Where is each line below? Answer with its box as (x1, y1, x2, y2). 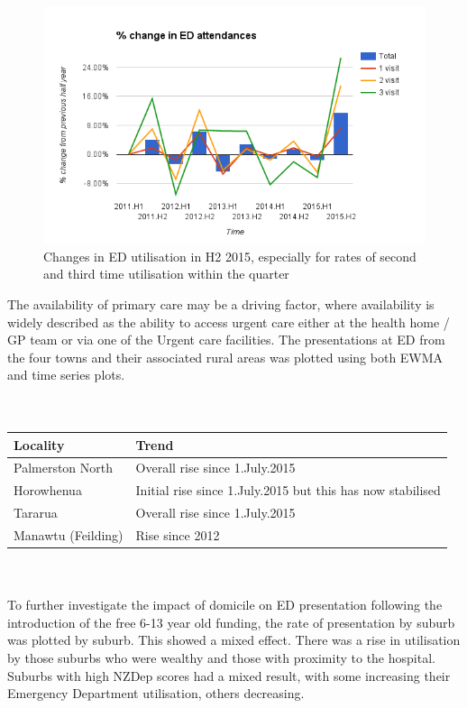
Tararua (14, 503, 58, 522)
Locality (14, 435, 65, 454)
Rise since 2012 (135, 525, 220, 544)
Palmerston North (14, 458, 114, 477)
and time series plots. (7, 365, 125, 384)
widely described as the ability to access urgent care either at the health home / (7, 312, 450, 331)
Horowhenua (14, 481, 82, 500)
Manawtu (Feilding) (14, 525, 124, 544)
